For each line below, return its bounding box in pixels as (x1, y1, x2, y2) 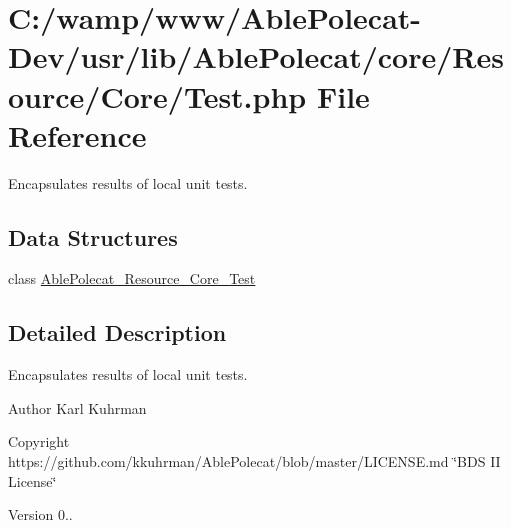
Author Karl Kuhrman (8, 397, 147, 418)
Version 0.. (8, 504, 73, 525)
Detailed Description (8, 317, 227, 348)
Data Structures (8, 221, 178, 252)
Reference (8, 114, 147, 155)
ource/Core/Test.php (8, 75, 307, 116)
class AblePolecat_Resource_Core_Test (8, 268, 256, 289)
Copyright (8, 431, 70, 452)
